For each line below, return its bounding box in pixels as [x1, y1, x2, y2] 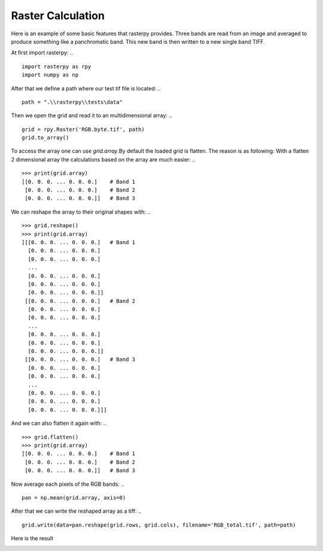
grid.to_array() [22, 135, 69, 141]
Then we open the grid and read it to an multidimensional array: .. [11, 112, 172, 119]
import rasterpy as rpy [22, 63, 92, 70]
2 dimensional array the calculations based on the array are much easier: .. [11, 156, 196, 163]
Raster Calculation [11, 9, 105, 22]
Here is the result [11, 535, 54, 542]
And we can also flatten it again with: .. [11, 419, 107, 427]
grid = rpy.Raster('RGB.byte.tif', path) [22, 126, 145, 133]
